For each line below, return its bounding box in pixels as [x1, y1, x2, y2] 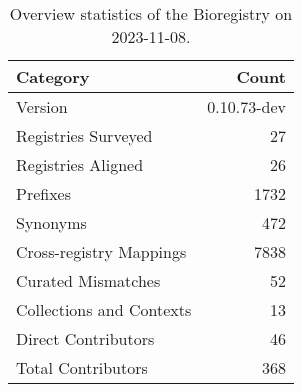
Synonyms [16, 211, 87, 234]
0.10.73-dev [207, 95, 286, 118]
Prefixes [16, 182, 72, 205]
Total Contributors [16, 356, 148, 379]
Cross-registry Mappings [16, 240, 187, 263]
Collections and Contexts [16, 298, 192, 321]
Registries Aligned [16, 153, 144, 176]
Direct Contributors [16, 327, 155, 350]
